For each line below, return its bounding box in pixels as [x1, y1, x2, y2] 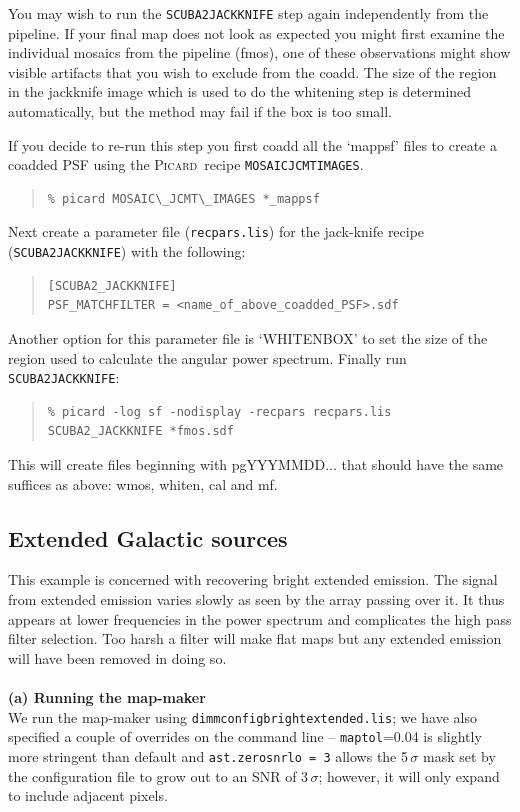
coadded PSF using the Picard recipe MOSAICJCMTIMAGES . [8, 154, 364, 175]
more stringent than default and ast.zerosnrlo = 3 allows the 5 [8, 745, 408, 766]
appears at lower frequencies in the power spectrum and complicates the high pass [8, 608, 512, 629]
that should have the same [341, 454, 504, 474]
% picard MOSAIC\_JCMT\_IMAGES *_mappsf [47, 191, 320, 206]
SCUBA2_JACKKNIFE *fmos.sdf [47, 424, 234, 439]
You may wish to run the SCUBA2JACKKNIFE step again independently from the [8, 3, 489, 23]
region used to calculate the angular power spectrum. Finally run [8, 347, 407, 368]
